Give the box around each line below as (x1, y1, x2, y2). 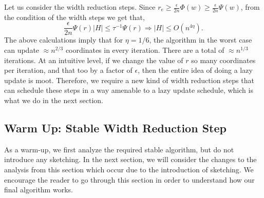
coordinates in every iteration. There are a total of (65, 45, 224, 55)
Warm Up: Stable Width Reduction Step (4, 120, 227, 136)
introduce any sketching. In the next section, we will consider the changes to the (4, 154, 257, 165)
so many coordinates (191, 54, 256, 65)
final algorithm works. (4, 184, 73, 195)
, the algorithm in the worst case (149, 34, 252, 45)
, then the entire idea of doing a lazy (138, 65, 253, 75)
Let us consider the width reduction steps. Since (4, 2, 156, 12)
